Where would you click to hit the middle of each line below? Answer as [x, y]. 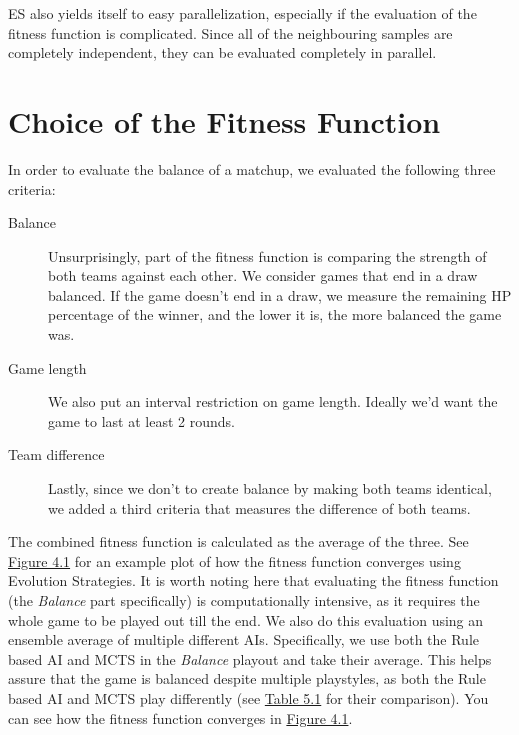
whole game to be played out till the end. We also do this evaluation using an [246, 619]
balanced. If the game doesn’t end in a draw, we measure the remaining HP [280, 294]
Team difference [56, 454]
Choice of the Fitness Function [224, 120]
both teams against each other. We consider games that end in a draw [263, 275]
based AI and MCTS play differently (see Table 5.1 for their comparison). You [248, 697]
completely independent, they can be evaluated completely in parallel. [222, 52]
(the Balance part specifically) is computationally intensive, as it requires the [244, 600]
